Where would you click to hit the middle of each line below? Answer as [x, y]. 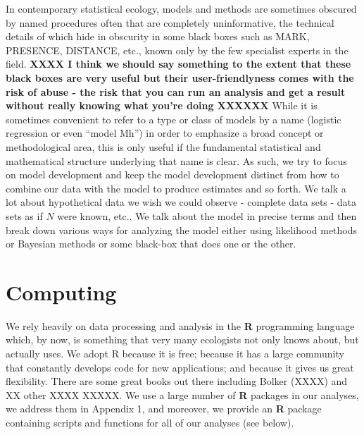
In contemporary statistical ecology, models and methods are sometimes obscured [181, 8]
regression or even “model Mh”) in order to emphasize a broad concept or [165, 133]
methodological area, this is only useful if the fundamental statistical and [163, 146]
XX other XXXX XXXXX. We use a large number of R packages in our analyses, [182, 394]
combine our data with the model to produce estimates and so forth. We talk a [176, 188]
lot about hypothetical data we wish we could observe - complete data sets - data [181, 202]
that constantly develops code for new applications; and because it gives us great [180, 367]
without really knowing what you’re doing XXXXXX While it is [162, 105]
